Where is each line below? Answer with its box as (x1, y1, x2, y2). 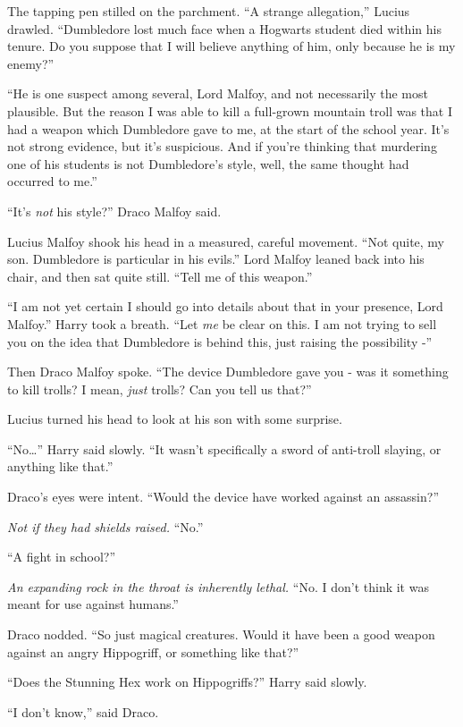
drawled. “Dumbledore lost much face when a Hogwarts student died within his (7, 19, 442, 38)
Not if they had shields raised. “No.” (7, 517, 204, 536)
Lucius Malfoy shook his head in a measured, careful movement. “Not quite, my (7, 232, 445, 250)
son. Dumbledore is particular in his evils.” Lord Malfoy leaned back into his (7, 249, 425, 268)
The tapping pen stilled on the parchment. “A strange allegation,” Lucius (7, 2, 410, 20)
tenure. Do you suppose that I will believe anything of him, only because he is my (7, 37, 456, 55)
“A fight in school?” (7, 547, 116, 566)
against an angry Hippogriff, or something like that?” (7, 642, 299, 661)
